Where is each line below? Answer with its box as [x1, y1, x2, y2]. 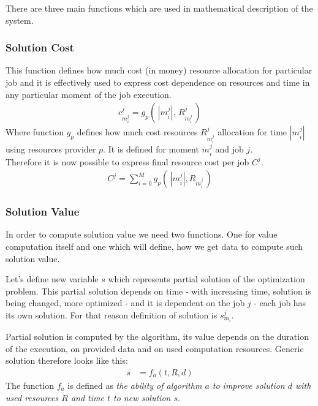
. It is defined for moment [103, 143, 199, 156]
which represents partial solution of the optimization [108, 273, 305, 285]
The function [6, 378, 54, 391]
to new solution [113, 391, 171, 404]
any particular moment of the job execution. [6, 88, 172, 100]
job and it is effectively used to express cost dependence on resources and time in [6, 76, 310, 88]
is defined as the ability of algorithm [67, 378, 202, 391]
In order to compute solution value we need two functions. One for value [6, 228, 278, 241]
